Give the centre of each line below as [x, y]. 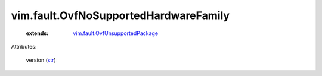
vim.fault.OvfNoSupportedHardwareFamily [120, 15]
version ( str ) [41, 60]
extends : [37, 33]
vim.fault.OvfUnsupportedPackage [115, 33]
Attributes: [24, 46]
